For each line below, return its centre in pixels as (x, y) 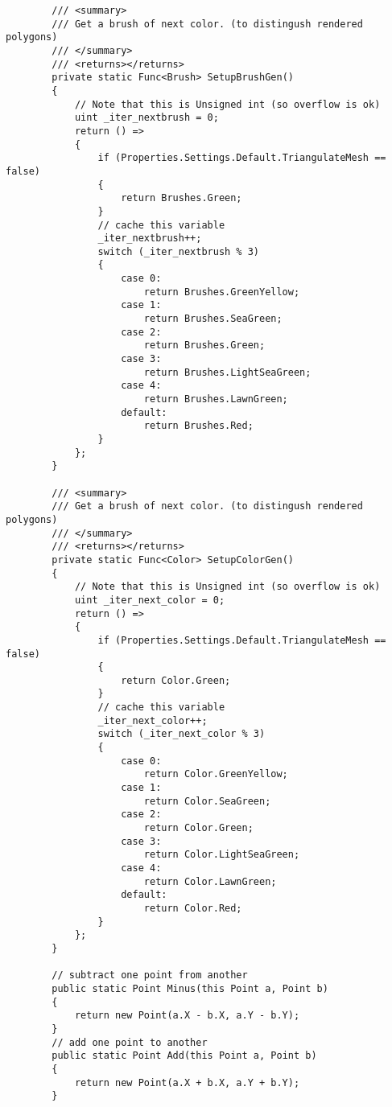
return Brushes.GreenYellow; (222, 292)
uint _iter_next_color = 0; (150, 600)
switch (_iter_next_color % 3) (182, 734)
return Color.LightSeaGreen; (222, 855)
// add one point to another (130, 1042)
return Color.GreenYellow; (216, 774)
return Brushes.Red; (198, 426)
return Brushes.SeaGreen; (213, 319)
